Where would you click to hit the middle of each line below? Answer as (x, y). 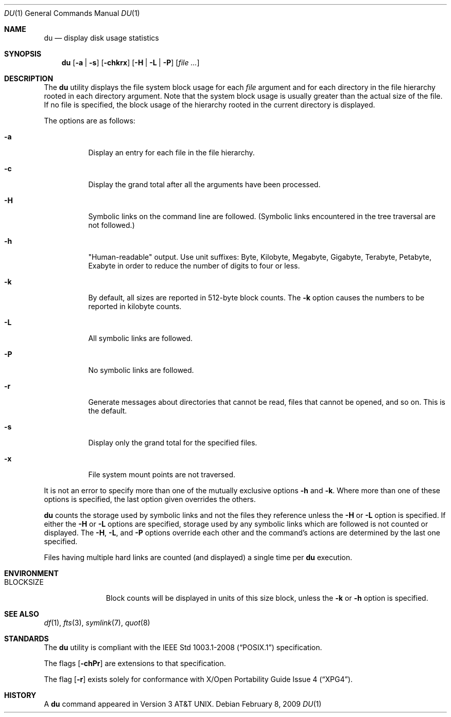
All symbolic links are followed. (141, 338)
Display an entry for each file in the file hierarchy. (171, 153)
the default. (108, 411)
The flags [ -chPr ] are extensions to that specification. (135, 663)
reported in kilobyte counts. (135, 306)
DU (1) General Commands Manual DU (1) (72, 13)
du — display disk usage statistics (101, 38)
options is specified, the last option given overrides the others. (150, 499)
